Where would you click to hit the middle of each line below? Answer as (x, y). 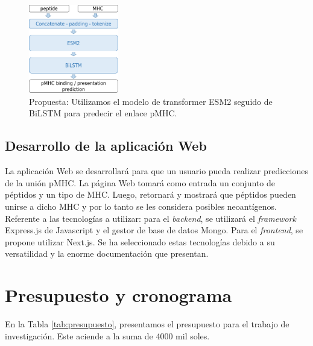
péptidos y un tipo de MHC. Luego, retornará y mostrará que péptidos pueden (150, 194)
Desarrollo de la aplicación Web (106, 146)
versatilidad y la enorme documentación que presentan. (107, 253)
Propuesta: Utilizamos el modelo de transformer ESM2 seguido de (151, 101)
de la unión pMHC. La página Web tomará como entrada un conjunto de (140, 182)
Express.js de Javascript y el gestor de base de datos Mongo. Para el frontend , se (154, 230)
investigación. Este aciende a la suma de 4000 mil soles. (107, 335)
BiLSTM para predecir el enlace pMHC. (103, 113)
